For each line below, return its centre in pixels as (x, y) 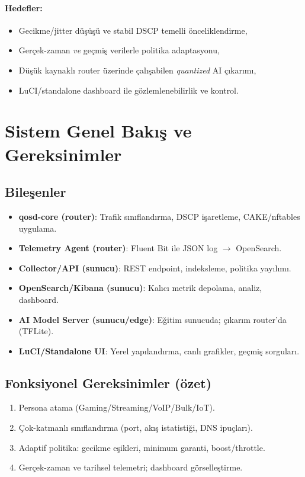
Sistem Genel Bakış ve (98, 131)
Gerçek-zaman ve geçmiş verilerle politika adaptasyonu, (119, 50)
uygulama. (38, 228)
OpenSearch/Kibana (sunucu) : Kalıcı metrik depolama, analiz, (140, 288)
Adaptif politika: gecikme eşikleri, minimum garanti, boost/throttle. (142, 447)
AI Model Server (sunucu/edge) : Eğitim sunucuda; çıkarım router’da (152, 319)
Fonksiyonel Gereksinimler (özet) (108, 382)
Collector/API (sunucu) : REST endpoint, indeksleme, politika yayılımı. (155, 268)
